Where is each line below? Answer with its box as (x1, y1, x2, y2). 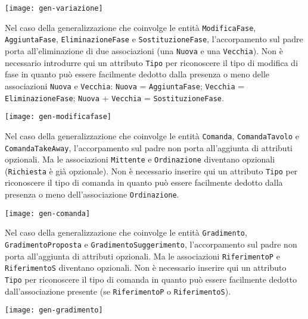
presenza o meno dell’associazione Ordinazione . (5, 188, 179, 201)
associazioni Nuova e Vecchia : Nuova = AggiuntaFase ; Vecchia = (5, 79, 245, 92)
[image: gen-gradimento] (5, 306, 103, 315)
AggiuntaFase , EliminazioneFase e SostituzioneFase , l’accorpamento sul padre (5, 33, 303, 45)
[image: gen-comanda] (5, 209, 91, 218)
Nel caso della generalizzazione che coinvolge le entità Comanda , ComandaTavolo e (5, 129, 300, 142)
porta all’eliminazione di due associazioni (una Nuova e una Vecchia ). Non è (5, 44, 283, 57)
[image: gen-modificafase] (5, 112, 111, 121)
